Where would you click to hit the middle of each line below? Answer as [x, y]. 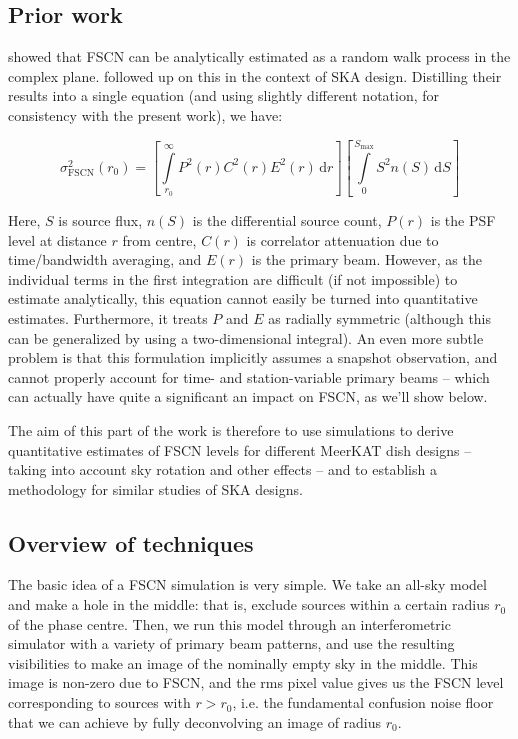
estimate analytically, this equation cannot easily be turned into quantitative [243, 298]
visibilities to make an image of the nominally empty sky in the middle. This [243, 662]
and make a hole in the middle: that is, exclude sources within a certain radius [249, 604]
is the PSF [463, 219]
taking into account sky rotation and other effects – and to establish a [222, 469]
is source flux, [100, 219]
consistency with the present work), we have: [145, 114]
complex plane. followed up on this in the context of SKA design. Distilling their [255, 75]
